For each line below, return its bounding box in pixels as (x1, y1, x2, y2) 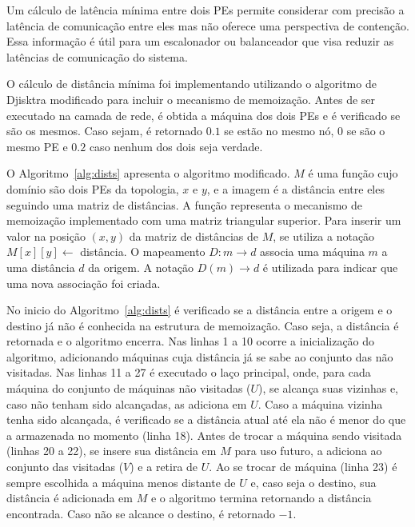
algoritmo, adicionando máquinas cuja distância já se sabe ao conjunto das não (6, 348, 393, 365)
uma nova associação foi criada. (6, 274, 161, 291)
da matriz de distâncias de (129, 227, 258, 244)
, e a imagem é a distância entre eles (206, 180, 385, 197)
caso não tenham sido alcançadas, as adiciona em (6, 395, 247, 412)
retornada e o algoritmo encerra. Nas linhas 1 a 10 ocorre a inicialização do (6, 333, 375, 349)
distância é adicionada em (6, 489, 133, 506)
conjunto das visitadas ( (6, 458, 124, 475)
